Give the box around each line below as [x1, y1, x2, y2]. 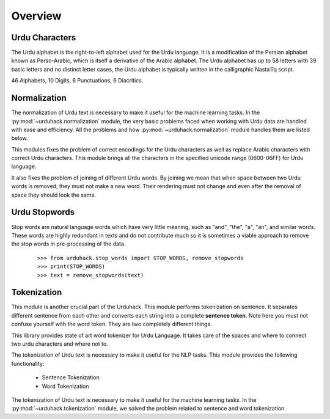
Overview [11, 9, 62, 23]
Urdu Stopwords [11, 207, 75, 217]
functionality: [11, 360, 45, 367]
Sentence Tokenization [42, 374, 100, 381]
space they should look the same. [11, 191, 97, 199]
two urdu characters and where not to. [11, 340, 108, 348]
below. [11, 134, 28, 142]
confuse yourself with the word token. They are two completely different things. [11, 321, 212, 328]
